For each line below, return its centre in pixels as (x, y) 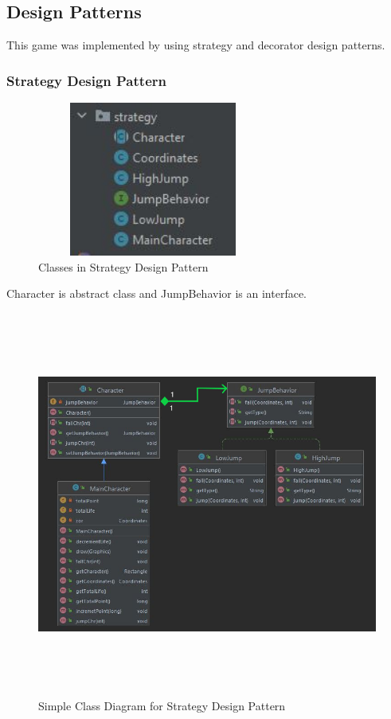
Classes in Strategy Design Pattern (123, 266)
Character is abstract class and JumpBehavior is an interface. (157, 293)
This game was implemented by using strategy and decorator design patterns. (196, 45)
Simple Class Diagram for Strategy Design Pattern (162, 706)
